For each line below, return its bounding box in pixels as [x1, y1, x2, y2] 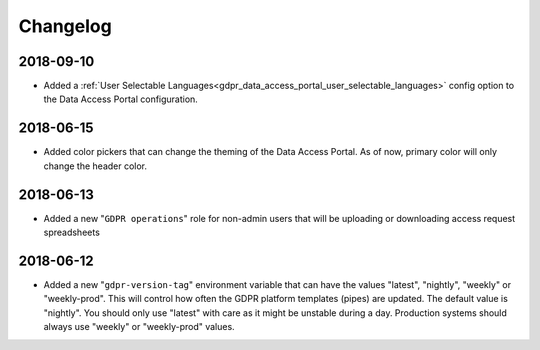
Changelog [18, 15, 112, 37]
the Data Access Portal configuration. [43, 93, 199, 105]
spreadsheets [43, 226, 100, 239]
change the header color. [43, 160, 148, 172]
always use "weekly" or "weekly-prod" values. [43, 321, 235, 333]
